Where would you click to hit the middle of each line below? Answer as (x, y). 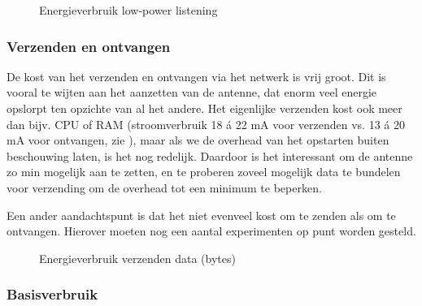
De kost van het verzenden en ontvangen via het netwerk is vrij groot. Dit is (196, 76)
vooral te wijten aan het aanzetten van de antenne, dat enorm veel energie (192, 92)
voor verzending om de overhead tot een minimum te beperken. (164, 187)
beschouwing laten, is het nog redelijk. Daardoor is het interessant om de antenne (210, 155)
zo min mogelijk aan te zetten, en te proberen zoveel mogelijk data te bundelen (204, 172)
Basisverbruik (52, 294)
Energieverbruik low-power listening (128, 10)
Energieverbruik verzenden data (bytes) (137, 258)
